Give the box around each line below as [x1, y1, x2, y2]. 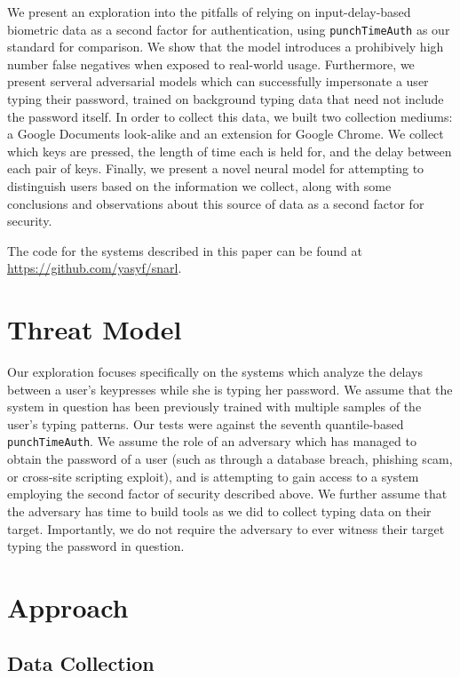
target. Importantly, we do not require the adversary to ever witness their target [7, 519, 445, 538]
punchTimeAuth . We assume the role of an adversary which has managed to [7, 432, 416, 451]
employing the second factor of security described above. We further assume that [7, 484, 448, 503]
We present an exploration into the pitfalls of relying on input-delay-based [7, 3, 411, 20]
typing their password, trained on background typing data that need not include [7, 90, 444, 108]
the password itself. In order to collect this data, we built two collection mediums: [7, 107, 453, 125]
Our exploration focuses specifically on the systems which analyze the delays [7, 363, 424, 381]
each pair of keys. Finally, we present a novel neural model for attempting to [7, 159, 424, 178]
